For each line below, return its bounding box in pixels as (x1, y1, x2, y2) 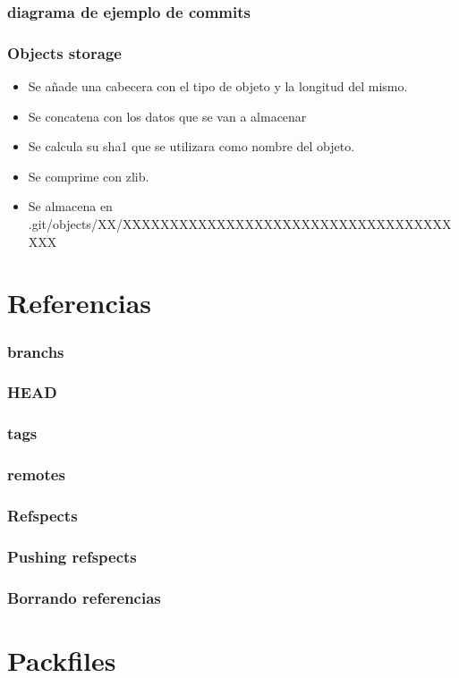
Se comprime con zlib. (28, 166, 149, 185)
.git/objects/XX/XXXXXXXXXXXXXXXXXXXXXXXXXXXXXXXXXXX (28, 215, 452, 233)
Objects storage (7, 41, 122, 64)
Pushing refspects (7, 545, 137, 567)
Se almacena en (28, 197, 113, 216)
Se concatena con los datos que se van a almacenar (28, 106, 307, 125)
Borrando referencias (7, 586, 161, 608)
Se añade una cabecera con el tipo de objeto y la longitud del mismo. (28, 77, 408, 96)
